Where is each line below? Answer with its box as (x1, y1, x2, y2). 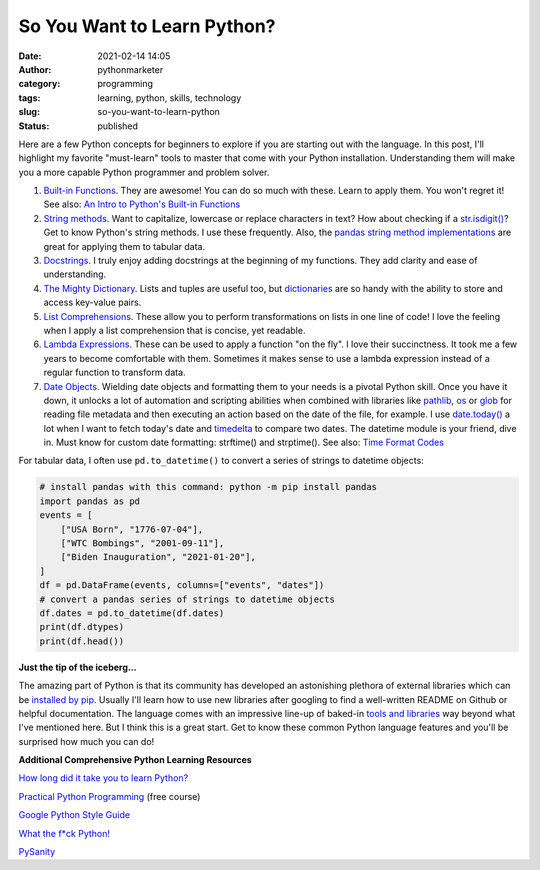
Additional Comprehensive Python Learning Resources (18, 754, 252, 766)
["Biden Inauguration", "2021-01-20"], (60, 551, 257, 563)
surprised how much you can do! (18, 735, 155, 747)
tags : (18, 91, 41, 104)
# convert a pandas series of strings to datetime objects (39, 593, 335, 605)
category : (18, 78, 61, 90)
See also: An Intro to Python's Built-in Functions (43, 198, 241, 210)
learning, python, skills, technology (97, 91, 242, 104)
